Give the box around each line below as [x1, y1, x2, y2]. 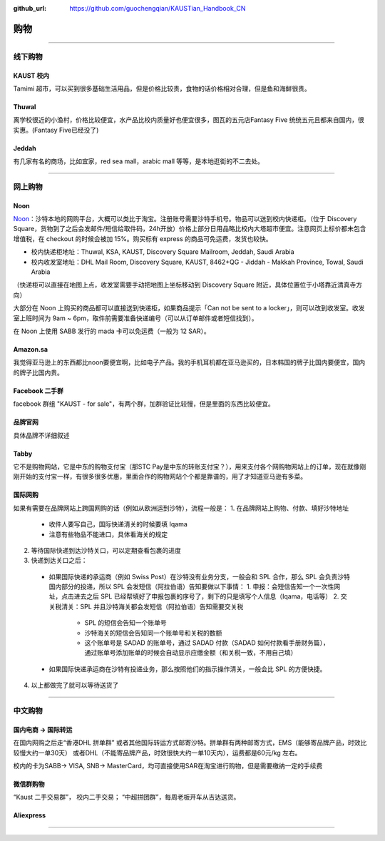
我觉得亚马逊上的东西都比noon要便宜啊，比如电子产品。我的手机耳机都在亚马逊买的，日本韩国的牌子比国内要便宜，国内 [13, 358, 366, 367]
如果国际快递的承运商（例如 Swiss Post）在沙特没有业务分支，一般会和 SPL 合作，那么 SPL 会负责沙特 [48, 572, 351, 581]
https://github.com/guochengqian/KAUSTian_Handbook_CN [69, 4, 246, 12]
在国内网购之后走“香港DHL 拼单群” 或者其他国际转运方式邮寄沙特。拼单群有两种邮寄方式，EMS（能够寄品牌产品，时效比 [13, 738, 367, 747]
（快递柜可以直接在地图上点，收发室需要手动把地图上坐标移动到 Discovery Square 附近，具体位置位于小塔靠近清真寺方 [13, 280, 363, 289]
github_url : [13, 4, 46, 12]
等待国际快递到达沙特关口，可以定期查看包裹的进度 [31, 546, 181, 554]
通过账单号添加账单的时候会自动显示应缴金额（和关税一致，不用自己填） [84, 648, 297, 657]
